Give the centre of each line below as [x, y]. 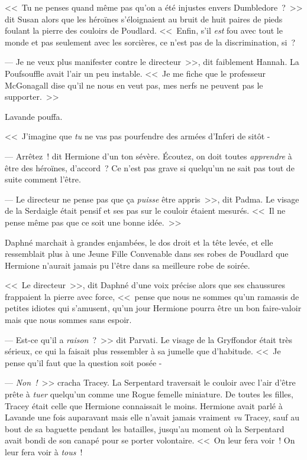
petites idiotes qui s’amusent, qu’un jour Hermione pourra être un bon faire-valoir [153, 308]
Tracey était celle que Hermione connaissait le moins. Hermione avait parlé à [144, 405]
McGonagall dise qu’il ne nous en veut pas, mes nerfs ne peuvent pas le [134, 85]
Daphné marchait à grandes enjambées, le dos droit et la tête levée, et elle [139, 242]
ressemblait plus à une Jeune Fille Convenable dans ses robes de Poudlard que [147, 254]
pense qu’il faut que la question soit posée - [83, 362]
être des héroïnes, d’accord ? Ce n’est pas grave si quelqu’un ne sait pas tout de [150, 167]
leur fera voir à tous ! [44, 452]
